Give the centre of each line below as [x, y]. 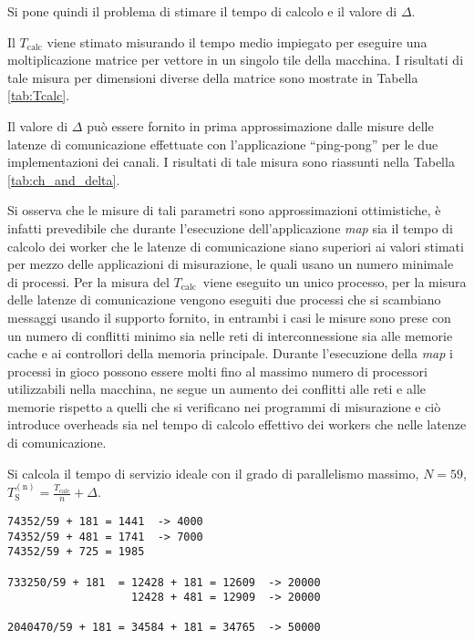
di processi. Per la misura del [88, 281]
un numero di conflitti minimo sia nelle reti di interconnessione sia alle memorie [230, 335]
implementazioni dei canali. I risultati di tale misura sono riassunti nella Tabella [231, 162]
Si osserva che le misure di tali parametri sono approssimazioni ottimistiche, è [224, 210]
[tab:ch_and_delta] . [64, 179]
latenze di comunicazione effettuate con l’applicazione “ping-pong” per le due [223, 144]
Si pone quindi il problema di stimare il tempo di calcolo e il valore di [202, 11]
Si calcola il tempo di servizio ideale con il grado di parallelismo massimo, [213, 473]
